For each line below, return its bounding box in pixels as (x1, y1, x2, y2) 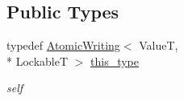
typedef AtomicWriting (6, 37, 120, 54)
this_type (90, 52, 139, 69)
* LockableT (6, 52, 69, 69)
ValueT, (139, 37, 178, 54)
